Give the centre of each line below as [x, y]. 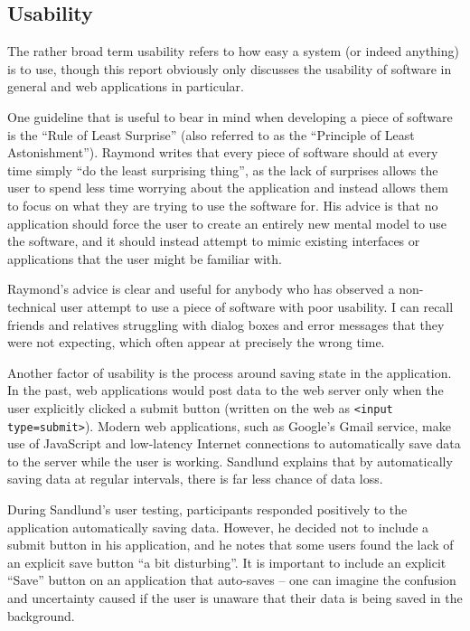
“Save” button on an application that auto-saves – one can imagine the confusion [232, 580]
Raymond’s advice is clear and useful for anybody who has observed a [201, 289]
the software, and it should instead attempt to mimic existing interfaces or [214, 241]
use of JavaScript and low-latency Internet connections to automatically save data [234, 443]
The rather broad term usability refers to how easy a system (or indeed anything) [233, 51]
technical [32, 306]
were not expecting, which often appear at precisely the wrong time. [196, 342]
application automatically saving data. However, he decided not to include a [218, 527]
